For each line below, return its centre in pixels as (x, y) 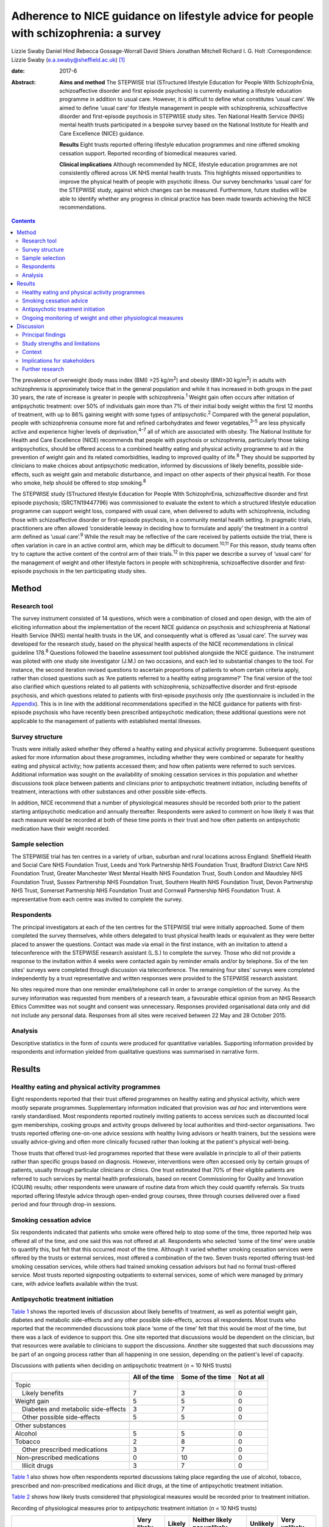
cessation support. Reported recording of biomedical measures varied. (148, 153)
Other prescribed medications (65, 1449)
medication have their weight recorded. (61, 828)
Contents (23, 221)
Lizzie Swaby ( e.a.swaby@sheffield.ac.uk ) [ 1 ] (68, 60)
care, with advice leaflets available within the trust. (75, 1283)
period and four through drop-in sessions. (64, 1204)
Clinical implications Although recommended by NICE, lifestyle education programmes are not (179, 164)
